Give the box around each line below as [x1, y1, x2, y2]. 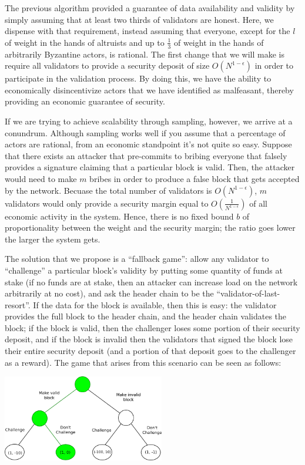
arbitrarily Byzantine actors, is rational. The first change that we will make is [5, 48, 284, 60]
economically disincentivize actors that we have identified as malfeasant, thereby [5, 83, 294, 96]
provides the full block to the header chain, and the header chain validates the [5, 310, 287, 322]
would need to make [5, 172, 77, 184]
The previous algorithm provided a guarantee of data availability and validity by [5, 2, 295, 14]
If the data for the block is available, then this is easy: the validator [33, 298, 277, 311]
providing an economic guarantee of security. [5, 95, 165, 107]
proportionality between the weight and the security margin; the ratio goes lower [5, 221, 296, 234]
